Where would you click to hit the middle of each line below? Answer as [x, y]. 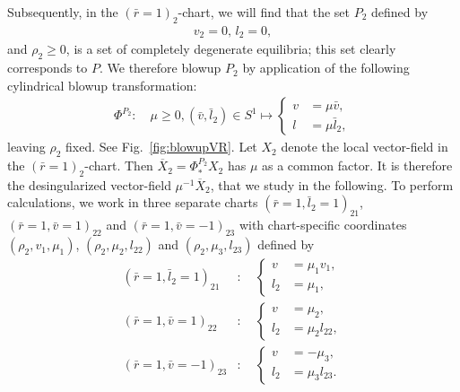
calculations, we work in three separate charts [133, 202]
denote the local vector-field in [365, 147]
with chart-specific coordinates [323, 225]
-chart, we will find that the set [264, 12]
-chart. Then [119, 166]
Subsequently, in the [63, 12]
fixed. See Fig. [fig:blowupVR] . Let [161, 147]
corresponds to [48, 68]
